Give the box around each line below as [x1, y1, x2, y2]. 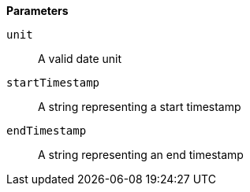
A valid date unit [38, 52, 122, 65]
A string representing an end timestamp [38, 148, 244, 161]
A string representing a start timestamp [38, 100, 241, 113]
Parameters [6, 4, 69, 17]
